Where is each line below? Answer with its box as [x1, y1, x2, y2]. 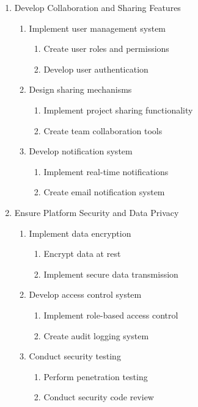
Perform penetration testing [43, 370, 148, 383]
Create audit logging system [43, 329, 149, 342]
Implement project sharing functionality [43, 103, 193, 116]
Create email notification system [43, 185, 165, 198]
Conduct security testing [29, 350, 121, 362]
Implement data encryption [29, 226, 131, 239]
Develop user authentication [43, 62, 148, 75]
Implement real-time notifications [43, 165, 169, 178]
